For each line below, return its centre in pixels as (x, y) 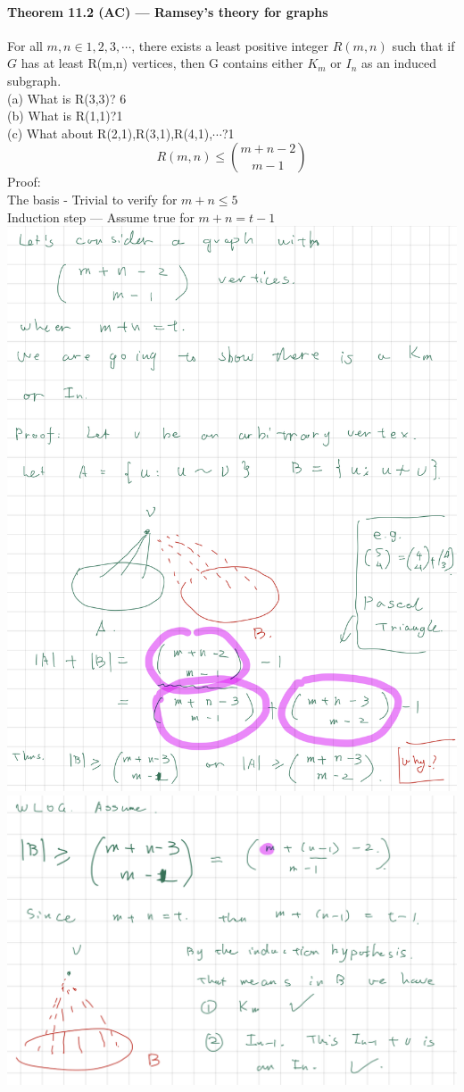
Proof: (24, 182)
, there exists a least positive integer (230, 45)
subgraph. (34, 80)
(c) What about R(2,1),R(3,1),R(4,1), (110, 133)
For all (25, 45)
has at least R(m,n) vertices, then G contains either (162, 63)
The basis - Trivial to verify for (92, 199)
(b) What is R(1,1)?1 (65, 116)
